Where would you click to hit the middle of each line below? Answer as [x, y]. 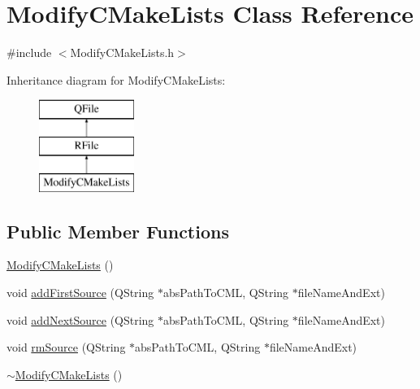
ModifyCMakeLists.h [122, 52]
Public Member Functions [118, 231]
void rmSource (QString [66, 347]
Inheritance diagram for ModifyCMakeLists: [116, 79]
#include [29, 52]
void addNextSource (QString [80, 319]
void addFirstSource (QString [80, 293]
